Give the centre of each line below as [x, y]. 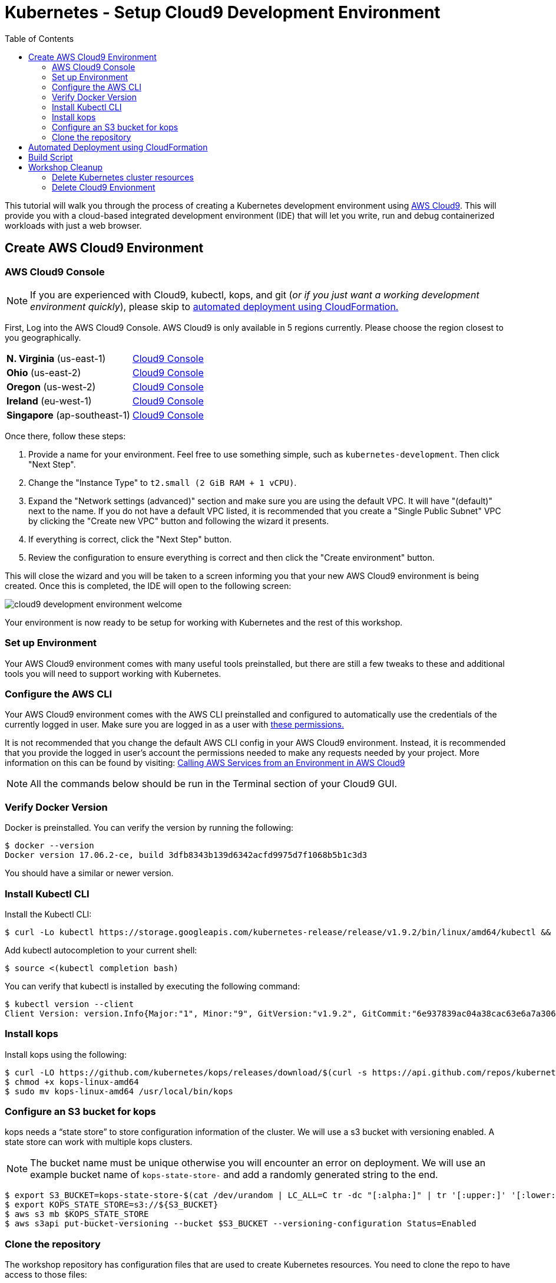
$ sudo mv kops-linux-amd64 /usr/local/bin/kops [119, 1091]
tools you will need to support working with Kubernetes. [113, 673]
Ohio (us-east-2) [44, 372]
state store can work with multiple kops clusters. [99, 1142]
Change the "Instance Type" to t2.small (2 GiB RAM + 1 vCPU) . [163, 482]
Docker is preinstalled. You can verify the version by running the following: [149, 828]
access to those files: [46, 1275]
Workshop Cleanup [66, 167]
